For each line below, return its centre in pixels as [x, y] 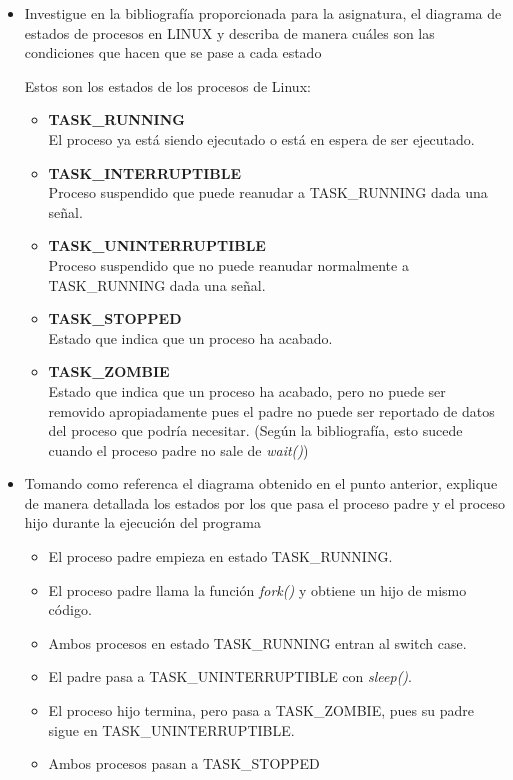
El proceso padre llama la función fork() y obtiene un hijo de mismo [257, 589]
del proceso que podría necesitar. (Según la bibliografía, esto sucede [255, 430]
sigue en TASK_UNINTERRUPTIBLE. [171, 729]
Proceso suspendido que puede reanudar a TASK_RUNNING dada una [268, 192]
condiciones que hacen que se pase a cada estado [173, 52]
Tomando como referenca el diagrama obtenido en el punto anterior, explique [261, 483]
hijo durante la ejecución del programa [142, 522]
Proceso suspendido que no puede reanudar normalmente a [228, 264]
